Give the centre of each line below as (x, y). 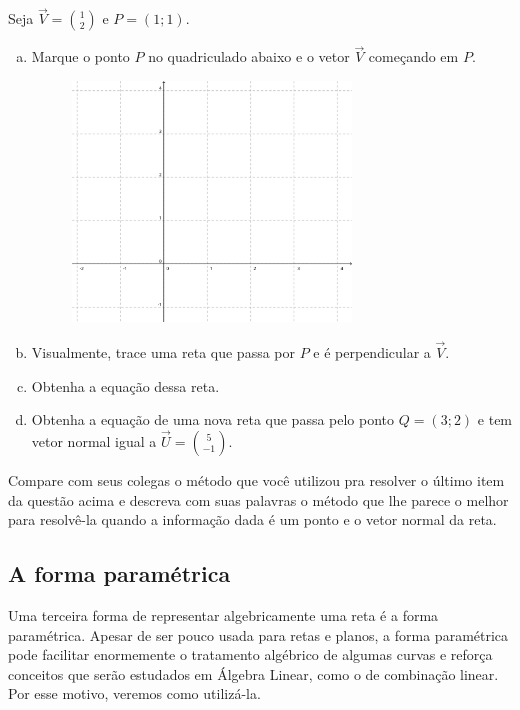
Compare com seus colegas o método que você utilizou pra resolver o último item (256, 480)
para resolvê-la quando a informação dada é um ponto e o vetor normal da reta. (252, 519)
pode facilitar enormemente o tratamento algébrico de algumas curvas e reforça (250, 654)
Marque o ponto (80, 56)
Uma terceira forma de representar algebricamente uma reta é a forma (223, 615)
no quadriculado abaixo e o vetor (249, 56)
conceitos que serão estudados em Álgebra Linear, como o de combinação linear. (253, 673)
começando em (413, 56)
